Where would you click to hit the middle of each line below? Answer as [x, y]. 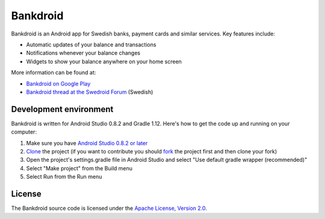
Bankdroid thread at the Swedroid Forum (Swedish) [90, 92]
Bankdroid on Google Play [58, 84]
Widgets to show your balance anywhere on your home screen [104, 61]
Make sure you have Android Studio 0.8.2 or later [87, 143]
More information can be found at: [54, 73]
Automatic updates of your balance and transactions [91, 45]
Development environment [62, 109]
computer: [24, 132]
